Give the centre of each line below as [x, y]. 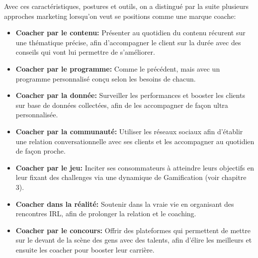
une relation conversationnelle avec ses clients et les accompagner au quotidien [135, 141]
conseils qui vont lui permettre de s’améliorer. [85, 52]
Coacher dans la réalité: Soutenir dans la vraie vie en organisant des [125, 204]
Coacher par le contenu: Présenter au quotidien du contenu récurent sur [130, 33]
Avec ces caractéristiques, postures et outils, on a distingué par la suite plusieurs [127, 6]
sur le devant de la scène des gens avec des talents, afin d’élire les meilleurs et [134, 240]
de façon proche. [41, 151]
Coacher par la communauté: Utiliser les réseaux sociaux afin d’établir [129, 131]
